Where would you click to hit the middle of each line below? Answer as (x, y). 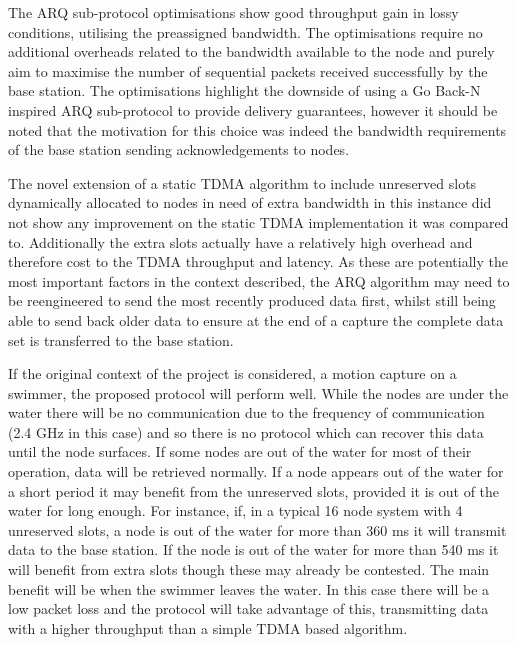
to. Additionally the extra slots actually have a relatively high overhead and (240, 241)
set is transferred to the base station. (121, 339)
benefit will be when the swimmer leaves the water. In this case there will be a (249, 588)
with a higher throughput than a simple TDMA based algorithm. (208, 627)
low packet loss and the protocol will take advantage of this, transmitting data (248, 608)
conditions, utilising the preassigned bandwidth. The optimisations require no (245, 31)
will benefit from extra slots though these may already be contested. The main (249, 569)
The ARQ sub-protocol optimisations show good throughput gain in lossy (233, 12)
